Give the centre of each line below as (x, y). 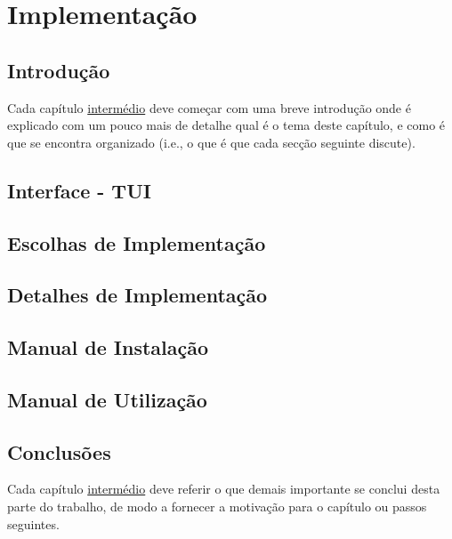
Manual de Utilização (107, 399)
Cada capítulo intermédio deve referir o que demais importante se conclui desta (224, 489)
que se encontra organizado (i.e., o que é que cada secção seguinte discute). (211, 142)
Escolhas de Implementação (137, 242)
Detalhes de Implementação (137, 295)
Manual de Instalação (108, 347)
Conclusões (59, 451)
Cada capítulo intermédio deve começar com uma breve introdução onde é (209, 107)
